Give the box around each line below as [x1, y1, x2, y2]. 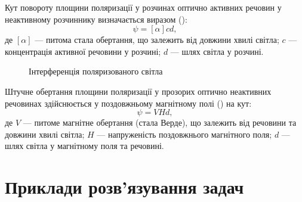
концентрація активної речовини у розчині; [5, 45, 161, 57]
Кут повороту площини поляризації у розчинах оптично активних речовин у [5, 1, 282, 13]
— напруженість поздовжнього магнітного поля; [97, 128, 272, 140]
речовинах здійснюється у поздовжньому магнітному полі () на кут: [5, 97, 252, 109]
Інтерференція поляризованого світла [29, 65, 163, 77]
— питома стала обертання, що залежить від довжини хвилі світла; [35, 33, 279, 46]
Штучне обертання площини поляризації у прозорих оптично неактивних [5, 85, 272, 97]
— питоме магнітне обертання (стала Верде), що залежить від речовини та [23, 116, 297, 129]
